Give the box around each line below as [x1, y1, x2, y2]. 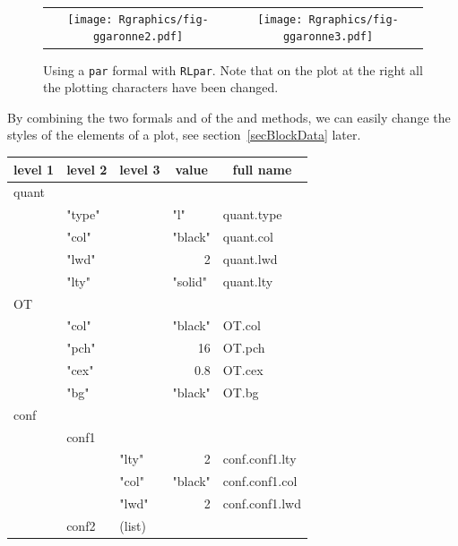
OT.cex [222, 361, 264, 380]
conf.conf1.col [222, 472, 298, 491]
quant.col [222, 227, 273, 246]
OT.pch [222, 338, 265, 357]
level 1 [13, 159, 55, 178]
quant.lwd [222, 249, 278, 268]
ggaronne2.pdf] [92, 30, 184, 44]
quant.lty [222, 271, 273, 290]
